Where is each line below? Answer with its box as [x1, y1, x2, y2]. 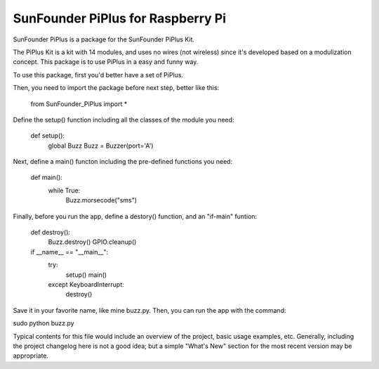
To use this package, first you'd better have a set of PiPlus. [13, 70, 184, 79]
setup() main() [65, 271, 107, 279]
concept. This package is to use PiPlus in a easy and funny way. [13, 58, 199, 66]
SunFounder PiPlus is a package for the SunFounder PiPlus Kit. [13, 35, 195, 44]
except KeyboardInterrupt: [48, 280, 124, 288]
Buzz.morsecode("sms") [65, 196, 137, 205]
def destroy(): [30, 228, 70, 237]
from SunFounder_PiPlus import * [30, 99, 128, 108]
